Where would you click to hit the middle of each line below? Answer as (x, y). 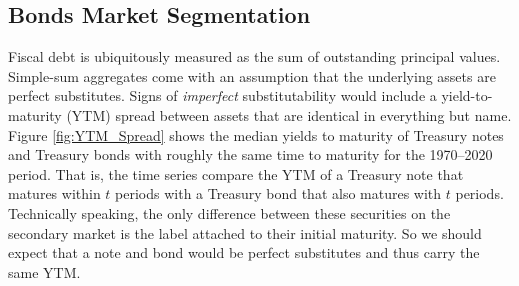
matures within (54, 193)
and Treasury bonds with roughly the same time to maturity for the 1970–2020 (250, 154)
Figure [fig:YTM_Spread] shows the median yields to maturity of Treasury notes (256, 134)
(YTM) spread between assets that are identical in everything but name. (289, 114)
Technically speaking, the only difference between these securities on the (229, 212)
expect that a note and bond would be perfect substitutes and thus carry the (244, 252)
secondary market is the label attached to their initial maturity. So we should (245, 232)
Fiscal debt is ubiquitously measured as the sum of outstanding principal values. (254, 56)
